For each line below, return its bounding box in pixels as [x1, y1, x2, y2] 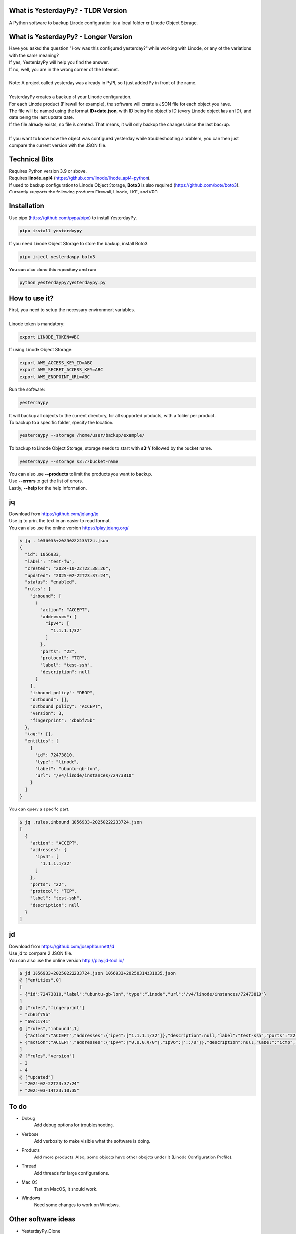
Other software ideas [9, 1215, 76, 1223]
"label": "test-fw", [25, 558, 74, 564]
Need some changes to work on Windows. [34, 1202, 120, 1208]
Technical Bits [9, 155, 54, 163]
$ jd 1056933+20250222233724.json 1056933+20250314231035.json [19, 970, 176, 976]
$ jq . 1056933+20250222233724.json [19, 538, 109, 543]
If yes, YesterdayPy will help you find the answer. [9, 59, 109, 65]
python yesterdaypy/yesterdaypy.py [19, 279, 106, 285]
